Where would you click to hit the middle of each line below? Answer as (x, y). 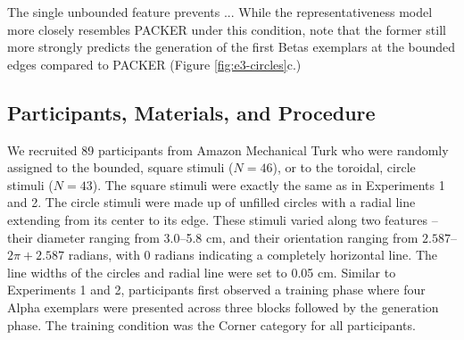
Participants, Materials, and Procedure (191, 112)
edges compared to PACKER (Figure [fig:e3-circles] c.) (154, 64)
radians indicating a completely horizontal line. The (296, 255)
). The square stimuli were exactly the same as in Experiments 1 (269, 184)
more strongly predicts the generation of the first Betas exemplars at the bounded (232, 47)
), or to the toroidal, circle (344, 167)
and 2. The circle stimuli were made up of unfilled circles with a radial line (211, 202)
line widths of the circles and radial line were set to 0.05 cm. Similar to (202, 272)
